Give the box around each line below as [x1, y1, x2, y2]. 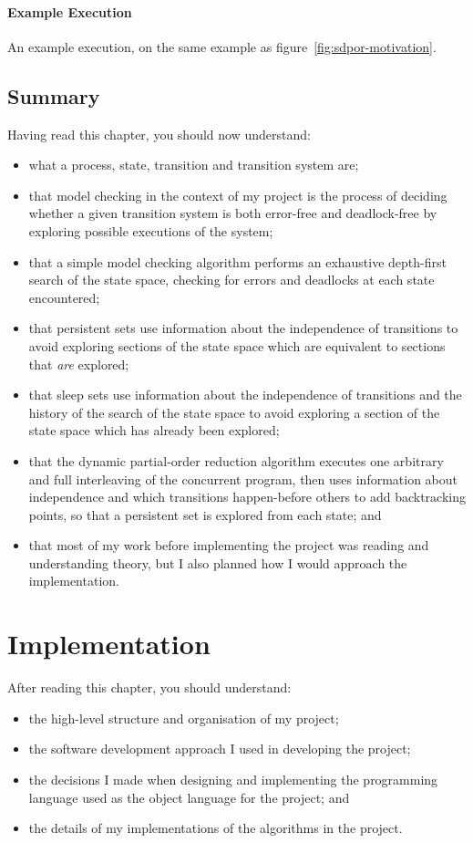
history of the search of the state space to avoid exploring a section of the [28, 402, 440, 421]
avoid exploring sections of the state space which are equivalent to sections [28, 336, 446, 355]
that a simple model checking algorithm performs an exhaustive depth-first [28, 252, 447, 271]
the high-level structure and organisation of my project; [28, 708, 339, 727]
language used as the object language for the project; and [28, 787, 350, 807]
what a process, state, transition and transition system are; [28, 155, 359, 174]
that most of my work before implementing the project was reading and [28, 536, 429, 555]
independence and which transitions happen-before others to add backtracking [28, 487, 466, 506]
